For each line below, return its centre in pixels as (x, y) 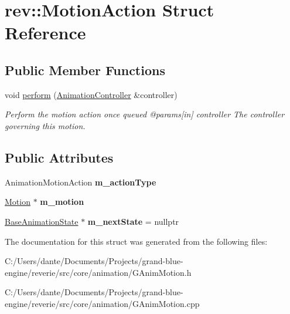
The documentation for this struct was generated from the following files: (136, 241)
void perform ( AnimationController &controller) (91, 94)
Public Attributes (59, 157)
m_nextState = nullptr (133, 221)
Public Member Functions (85, 70)
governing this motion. (45, 125)
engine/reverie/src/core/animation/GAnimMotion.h (98, 272)
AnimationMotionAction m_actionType (81, 182)
